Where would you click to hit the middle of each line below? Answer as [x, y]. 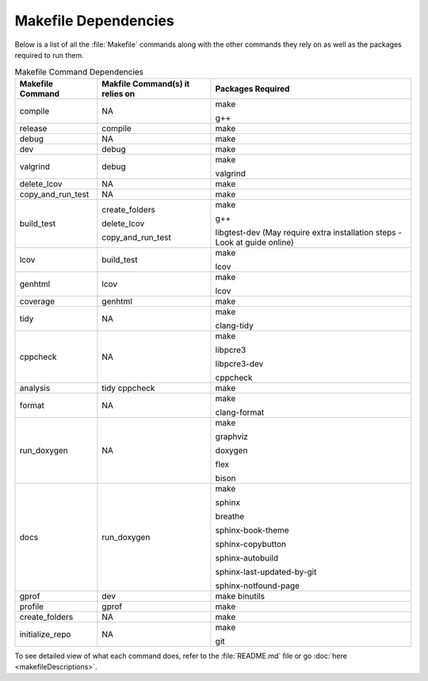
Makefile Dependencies [94, 21]
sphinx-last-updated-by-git [266, 572]
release [33, 128]
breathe [230, 516]
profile [31, 606]
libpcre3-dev [239, 363]
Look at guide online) [255, 242]
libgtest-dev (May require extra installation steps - [309, 232]
